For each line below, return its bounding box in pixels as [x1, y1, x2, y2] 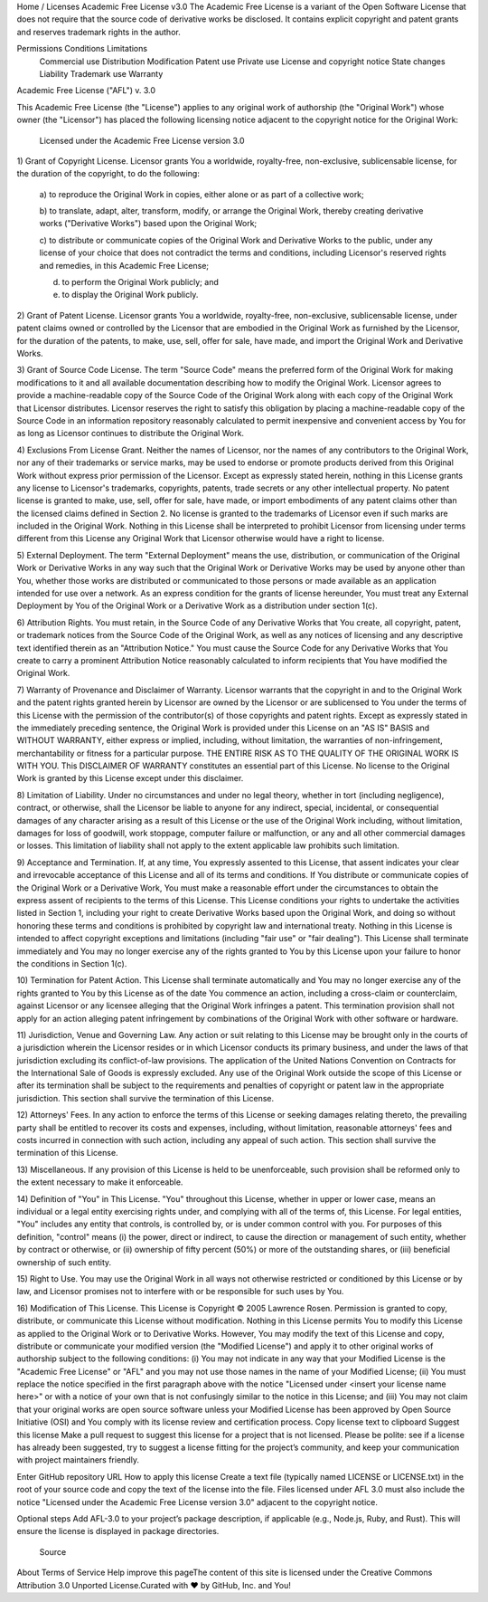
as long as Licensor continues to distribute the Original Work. [16, 428, 244, 439]
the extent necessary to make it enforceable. [16, 1177, 183, 1187]
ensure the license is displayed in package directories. [16, 1526, 220, 1537]
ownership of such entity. [16, 1256, 112, 1267]
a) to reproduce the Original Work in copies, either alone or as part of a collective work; [39, 188, 365, 199]
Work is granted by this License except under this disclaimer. [16, 773, 244, 784]
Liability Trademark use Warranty [39, 68, 164, 79]
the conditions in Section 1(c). [16, 958, 127, 968]
